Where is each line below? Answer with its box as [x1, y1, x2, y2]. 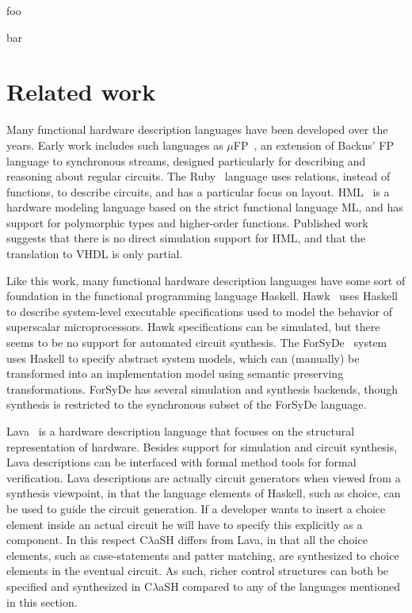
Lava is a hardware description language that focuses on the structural [6, 423, 355, 439]
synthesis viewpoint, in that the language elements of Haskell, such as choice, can [6, 485, 401, 501]
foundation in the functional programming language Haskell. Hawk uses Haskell [6, 287, 398, 304]
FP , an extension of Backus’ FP [233, 136, 395, 153]
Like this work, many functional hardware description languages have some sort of [6, 272, 406, 288]
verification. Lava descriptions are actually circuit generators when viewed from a [6, 469, 401, 485]
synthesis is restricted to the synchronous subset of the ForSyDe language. [6, 396, 367, 413]
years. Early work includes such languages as [6, 136, 223, 153]
